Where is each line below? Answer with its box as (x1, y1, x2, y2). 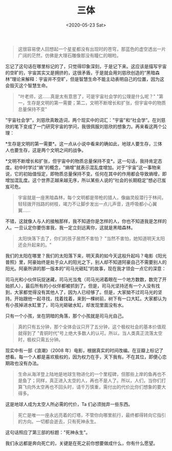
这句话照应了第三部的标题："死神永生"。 (5, 429, 91, 435)
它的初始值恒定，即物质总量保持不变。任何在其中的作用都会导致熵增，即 (14, 170, 167, 177)
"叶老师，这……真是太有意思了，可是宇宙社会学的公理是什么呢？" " (17, 93, 159, 99)
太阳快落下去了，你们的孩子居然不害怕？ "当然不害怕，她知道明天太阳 (17, 235, 165, 241)
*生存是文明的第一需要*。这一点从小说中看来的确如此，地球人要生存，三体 (5, 140, 163, 146)
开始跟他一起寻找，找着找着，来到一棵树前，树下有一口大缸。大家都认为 (14, 295, 167, 302)
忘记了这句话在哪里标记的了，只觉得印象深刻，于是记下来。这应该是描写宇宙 (5, 63, 167, 69)
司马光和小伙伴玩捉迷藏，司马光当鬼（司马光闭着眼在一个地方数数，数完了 (5, 276, 162, 282)
